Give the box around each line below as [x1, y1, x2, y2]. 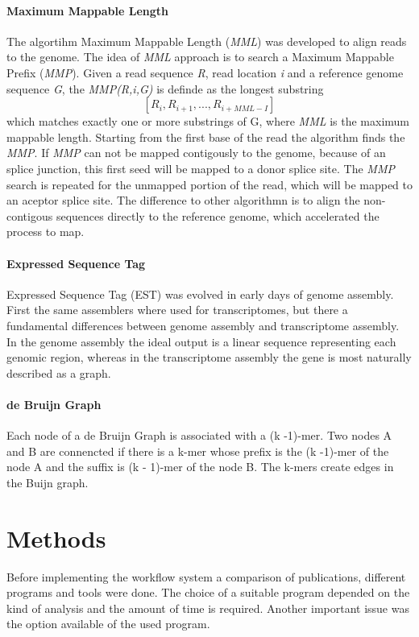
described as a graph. [6, 364, 111, 381]
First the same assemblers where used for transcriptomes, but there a [6, 301, 348, 318]
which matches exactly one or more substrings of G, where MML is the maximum [6, 113, 409, 130]
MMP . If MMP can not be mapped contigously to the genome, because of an [6, 144, 386, 161]
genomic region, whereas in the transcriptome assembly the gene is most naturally [6, 349, 412, 366]
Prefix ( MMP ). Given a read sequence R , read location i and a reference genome [6, 64, 404, 81]
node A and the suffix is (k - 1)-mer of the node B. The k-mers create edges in [6, 458, 394, 475]
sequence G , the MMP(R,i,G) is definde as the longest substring [6, 80, 324, 97]
